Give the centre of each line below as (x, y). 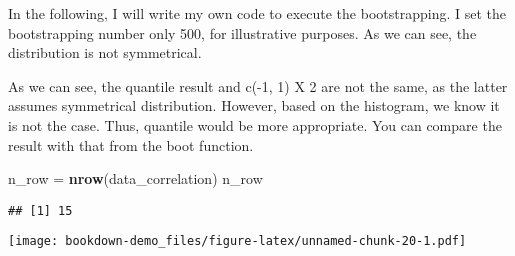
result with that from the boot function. (131, 144)
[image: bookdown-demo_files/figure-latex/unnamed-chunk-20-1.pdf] (237, 241)
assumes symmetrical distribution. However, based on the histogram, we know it (254, 105)
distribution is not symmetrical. (105, 52)
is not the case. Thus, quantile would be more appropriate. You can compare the (255, 124)
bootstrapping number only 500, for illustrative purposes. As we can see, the (242, 32)
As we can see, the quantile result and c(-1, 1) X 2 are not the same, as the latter (258, 85)
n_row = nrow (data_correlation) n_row (135, 178)
